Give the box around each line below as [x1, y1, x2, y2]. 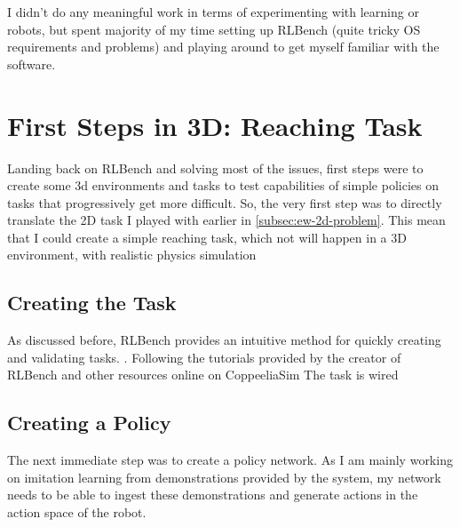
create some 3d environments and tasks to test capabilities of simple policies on [7, 176, 439, 195]
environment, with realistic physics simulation [7, 245, 257, 264]
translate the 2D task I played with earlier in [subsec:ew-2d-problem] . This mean [7, 211, 446, 229]
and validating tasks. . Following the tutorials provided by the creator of [7, 347, 401, 366]
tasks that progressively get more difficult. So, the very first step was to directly [7, 193, 442, 212]
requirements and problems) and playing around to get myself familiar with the [7, 37, 440, 56]
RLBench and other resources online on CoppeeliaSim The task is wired [7, 365, 399, 384]
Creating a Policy [7, 409, 171, 436]
